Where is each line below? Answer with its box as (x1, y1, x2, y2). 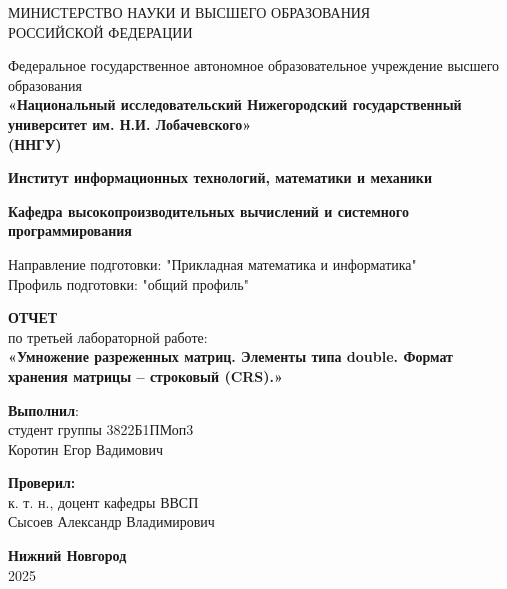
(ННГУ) (8, 133, 62, 154)
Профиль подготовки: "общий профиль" (8, 273, 249, 294)
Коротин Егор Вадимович (8, 438, 163, 459)
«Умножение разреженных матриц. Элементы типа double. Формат (8, 346, 453, 367)
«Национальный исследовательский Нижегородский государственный (8, 94, 462, 115)
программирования (8, 220, 132, 241)
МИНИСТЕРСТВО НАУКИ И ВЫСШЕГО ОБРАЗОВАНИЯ (8, 2, 371, 22)
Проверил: (8, 472, 76, 493)
